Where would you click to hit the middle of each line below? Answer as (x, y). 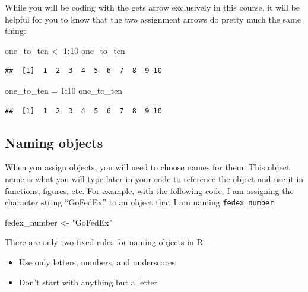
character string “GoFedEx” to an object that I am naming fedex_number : (141, 202)
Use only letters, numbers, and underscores (97, 261)
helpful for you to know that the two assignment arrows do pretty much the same (153, 19)
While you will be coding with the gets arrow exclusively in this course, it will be (153, 7)
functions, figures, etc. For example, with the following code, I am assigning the (149, 190)
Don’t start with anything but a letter (88, 282)
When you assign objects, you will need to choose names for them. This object (147, 167)
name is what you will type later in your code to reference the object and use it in (154, 178)
